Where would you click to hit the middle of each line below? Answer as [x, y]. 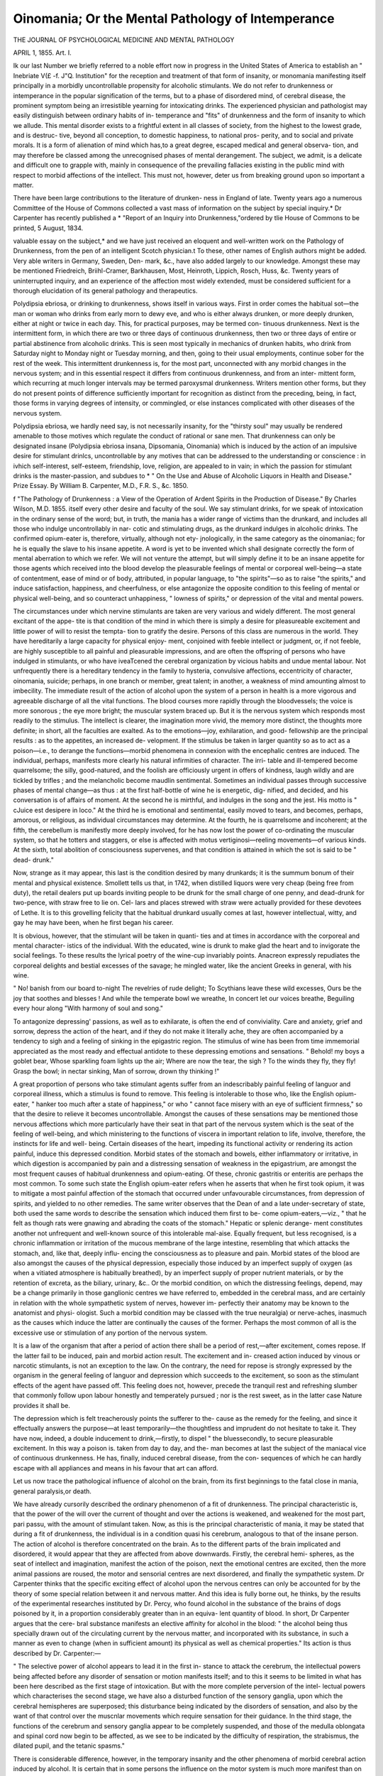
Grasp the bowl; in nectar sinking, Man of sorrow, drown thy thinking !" [116, 1071]
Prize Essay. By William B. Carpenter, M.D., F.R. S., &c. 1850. [101, 486]
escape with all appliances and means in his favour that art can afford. [116, 1468]
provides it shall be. [41, 1405]
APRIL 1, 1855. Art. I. [42, 53]
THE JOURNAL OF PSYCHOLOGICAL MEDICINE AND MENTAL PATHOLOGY [124, 40]
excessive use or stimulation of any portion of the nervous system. [111, 1333]
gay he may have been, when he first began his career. [93, 923]
